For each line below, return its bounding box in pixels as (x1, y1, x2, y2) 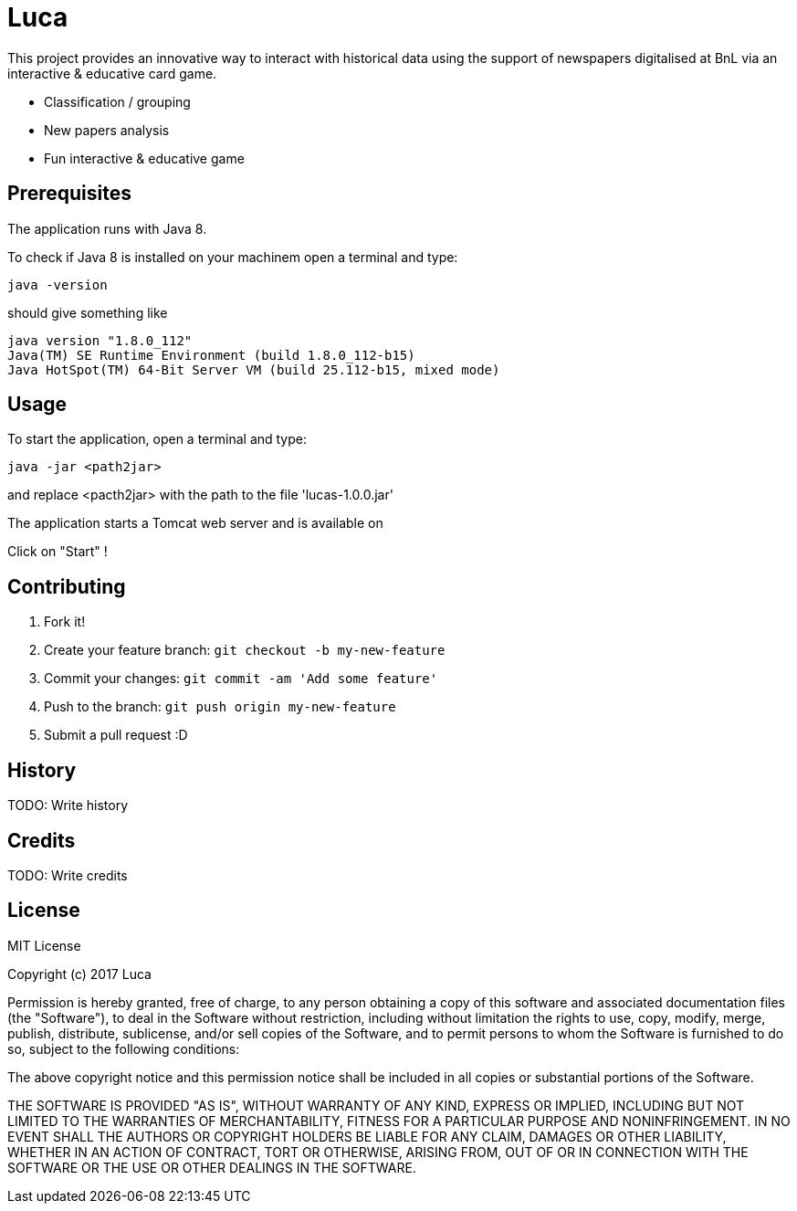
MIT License (7, 937, 81, 953)
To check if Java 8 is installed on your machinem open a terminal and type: (7, 248, 458, 265)
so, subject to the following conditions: (7, 1040, 240, 1057)
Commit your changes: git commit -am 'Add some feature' (44, 670, 438, 687)
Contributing (7, 574, 126, 598)
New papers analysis (44, 121, 170, 138)
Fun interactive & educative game (44, 150, 245, 166)
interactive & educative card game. (7, 65, 217, 81)
